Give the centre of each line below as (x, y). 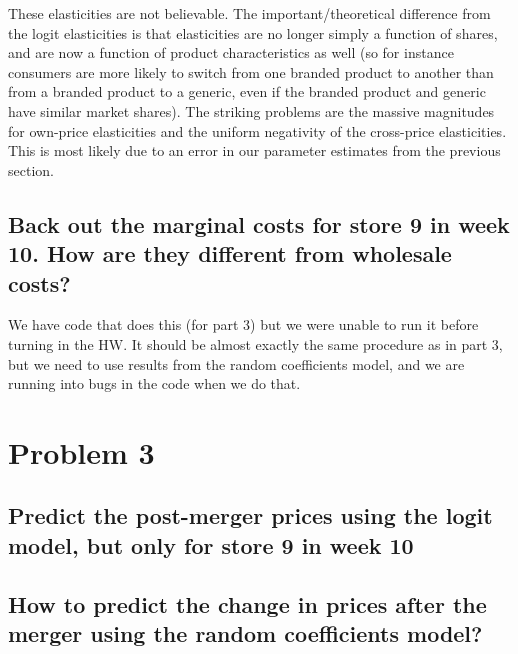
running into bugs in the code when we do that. (154, 383)
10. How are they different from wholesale (230, 253)
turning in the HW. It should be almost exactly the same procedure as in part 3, (255, 343)
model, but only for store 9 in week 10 (211, 544)
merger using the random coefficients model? (245, 633)
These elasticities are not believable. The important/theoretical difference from (249, 13)
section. (31, 169)
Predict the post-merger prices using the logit (250, 515)
